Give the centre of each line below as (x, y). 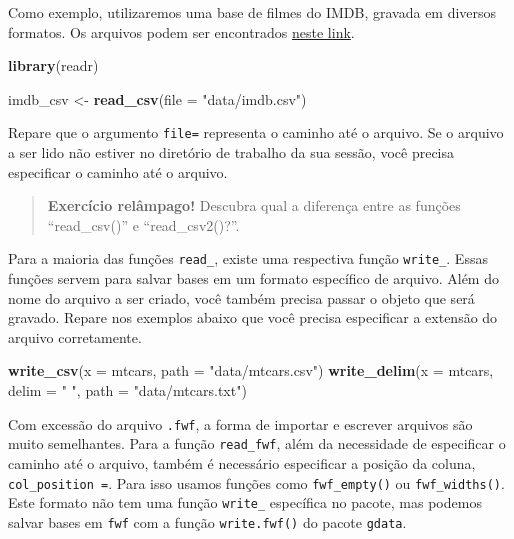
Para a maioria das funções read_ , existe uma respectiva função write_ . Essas (248, 258)
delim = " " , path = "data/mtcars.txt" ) (127, 390)
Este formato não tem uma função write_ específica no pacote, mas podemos (245, 502)
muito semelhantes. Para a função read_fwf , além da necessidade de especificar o (257, 443)
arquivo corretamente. (75, 336)
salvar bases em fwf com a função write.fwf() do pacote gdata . (207, 521)
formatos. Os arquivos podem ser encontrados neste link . (181, 31)
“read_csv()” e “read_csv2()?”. (143, 224)
